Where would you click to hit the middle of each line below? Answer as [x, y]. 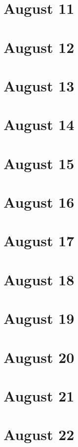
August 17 [39, 241]
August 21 [39, 395]
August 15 [39, 163]
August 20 [39, 357]
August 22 [39, 434]
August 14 [39, 124]
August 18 [39, 279]
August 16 [39, 202]
